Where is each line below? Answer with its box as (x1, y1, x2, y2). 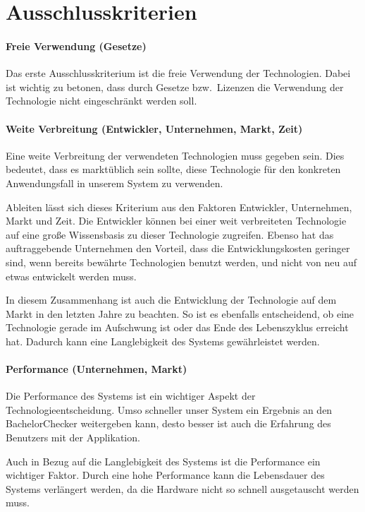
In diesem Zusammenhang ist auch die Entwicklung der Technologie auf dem (6, 292, 337, 307)
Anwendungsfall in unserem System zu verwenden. (6, 175, 223, 190)
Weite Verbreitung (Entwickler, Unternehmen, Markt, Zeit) (6, 121, 303, 136)
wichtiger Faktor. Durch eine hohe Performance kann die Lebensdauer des (6, 468, 325, 482)
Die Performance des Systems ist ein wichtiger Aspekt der (6, 388, 256, 403)
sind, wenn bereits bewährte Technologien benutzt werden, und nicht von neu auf (6, 254, 357, 269)
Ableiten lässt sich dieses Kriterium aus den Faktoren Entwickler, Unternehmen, (6, 199, 352, 214)
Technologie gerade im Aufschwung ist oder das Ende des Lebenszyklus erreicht (6, 320, 349, 335)
